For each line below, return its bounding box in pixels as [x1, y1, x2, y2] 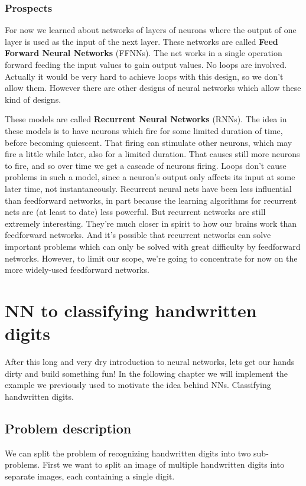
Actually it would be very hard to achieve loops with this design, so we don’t [5, 70, 284, 82]
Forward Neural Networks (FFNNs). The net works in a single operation [5, 47, 282, 59]
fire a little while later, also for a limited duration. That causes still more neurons [5, 148, 300, 160]
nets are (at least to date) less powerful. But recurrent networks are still [5, 206, 266, 218]
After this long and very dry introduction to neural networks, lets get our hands [5, 355, 295, 367]
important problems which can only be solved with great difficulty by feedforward [5, 240, 301, 252]
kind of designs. [5, 93, 61, 105]
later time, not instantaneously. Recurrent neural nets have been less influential [5, 182, 292, 194]
